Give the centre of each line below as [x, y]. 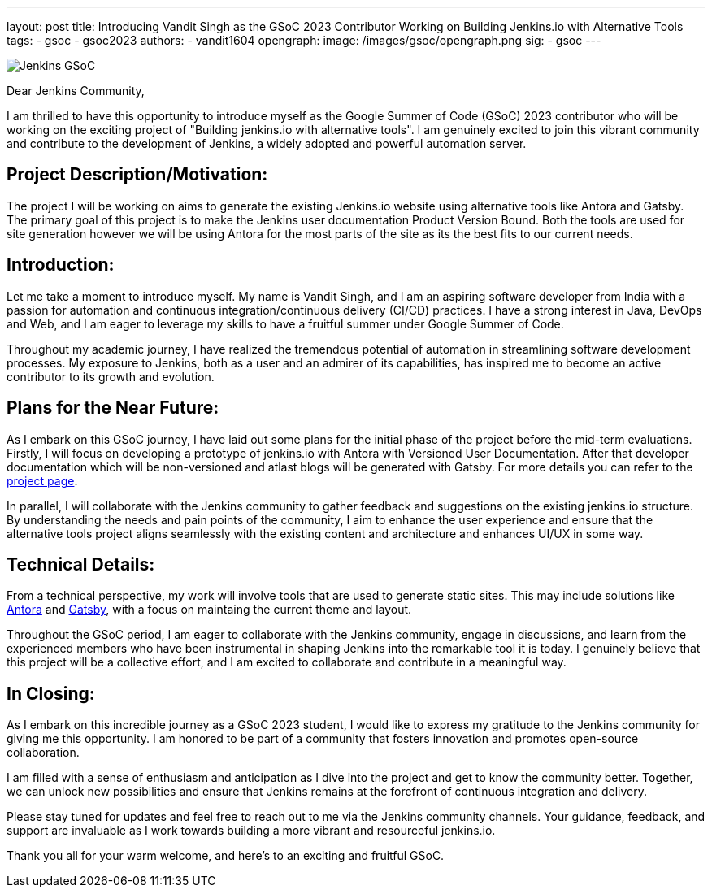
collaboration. [43, 753]
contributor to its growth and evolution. [111, 376]
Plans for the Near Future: [113, 408]
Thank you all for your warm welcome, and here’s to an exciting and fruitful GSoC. [226, 856]
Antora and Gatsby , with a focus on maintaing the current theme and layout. [209, 610]
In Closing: [51, 693]
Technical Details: [81, 564]
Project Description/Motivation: [137, 175]
